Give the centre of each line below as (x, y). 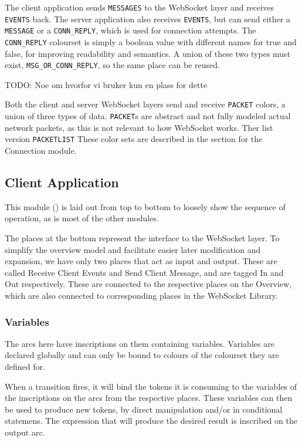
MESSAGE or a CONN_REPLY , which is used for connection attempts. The (130, 30)
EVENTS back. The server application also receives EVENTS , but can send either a (147, 18)
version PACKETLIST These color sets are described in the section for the (134, 139)
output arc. (25, 432)
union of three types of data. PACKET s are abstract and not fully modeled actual (148, 116)
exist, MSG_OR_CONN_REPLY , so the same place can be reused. (113, 65)
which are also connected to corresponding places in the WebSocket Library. (141, 295)
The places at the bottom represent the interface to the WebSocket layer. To (142, 238)
